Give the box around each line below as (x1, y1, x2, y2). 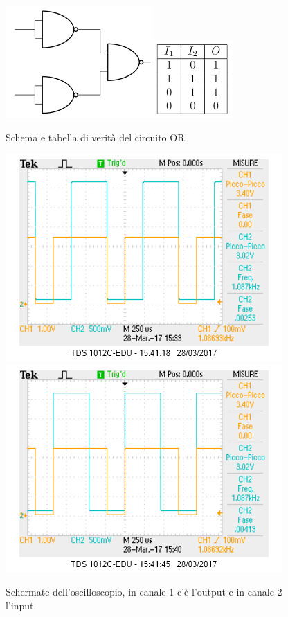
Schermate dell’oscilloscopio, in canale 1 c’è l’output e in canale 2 (6, 584, 282, 599)
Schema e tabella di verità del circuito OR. (6, 129, 188, 144)
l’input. (6, 598, 37, 612)
